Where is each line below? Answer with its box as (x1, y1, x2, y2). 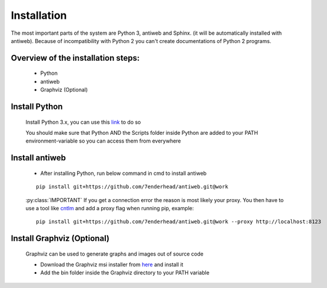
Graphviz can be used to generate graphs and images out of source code (25, 250, 204, 257)
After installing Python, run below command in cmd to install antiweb (40, 170, 207, 177)
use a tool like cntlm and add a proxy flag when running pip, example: (25, 204, 194, 211)
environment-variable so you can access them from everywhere (25, 137, 182, 144)
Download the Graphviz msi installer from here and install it (40, 261, 183, 268)
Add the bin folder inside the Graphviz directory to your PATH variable (40, 269, 210, 276)
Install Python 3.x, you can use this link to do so (25, 118, 141, 125)
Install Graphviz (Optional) (11, 233, 110, 244)
